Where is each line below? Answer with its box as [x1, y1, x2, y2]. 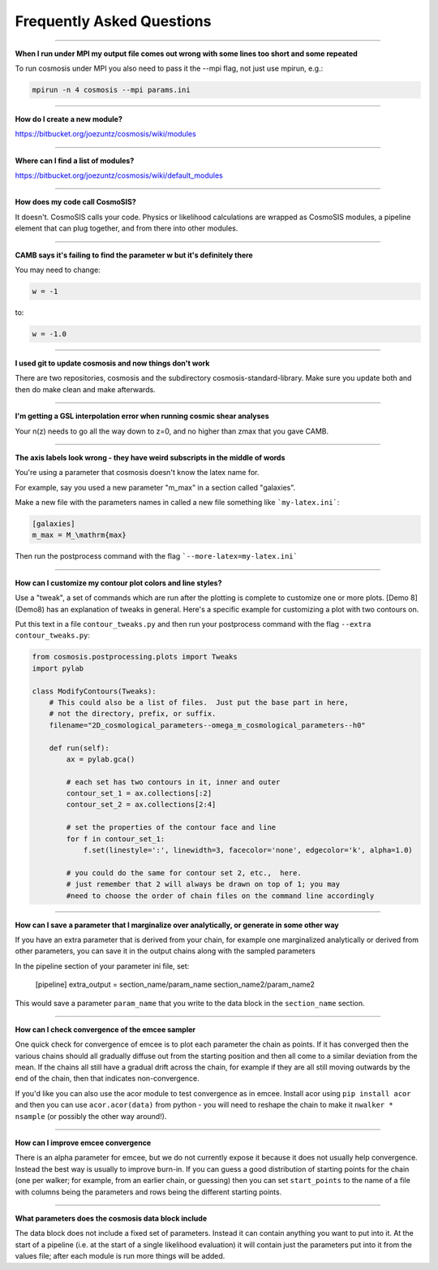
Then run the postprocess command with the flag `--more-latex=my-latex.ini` [15, 551, 298, 561]
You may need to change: [15, 265, 101, 275]
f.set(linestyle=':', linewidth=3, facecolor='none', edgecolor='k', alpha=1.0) [83, 845, 413, 855]
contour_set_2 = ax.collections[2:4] [66, 800, 217, 810]
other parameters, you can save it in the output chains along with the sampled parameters [15, 946, 316, 956]
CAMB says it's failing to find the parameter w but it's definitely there [15, 250, 253, 260]
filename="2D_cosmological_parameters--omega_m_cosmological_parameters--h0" [49, 720, 367, 730]
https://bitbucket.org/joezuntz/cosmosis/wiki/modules [15, 129, 196, 139]
